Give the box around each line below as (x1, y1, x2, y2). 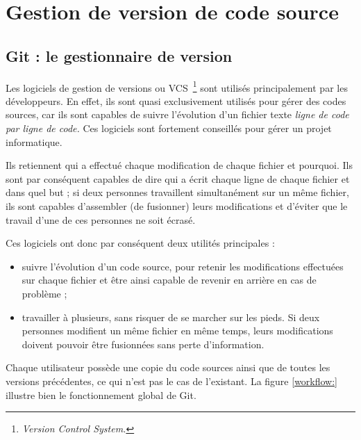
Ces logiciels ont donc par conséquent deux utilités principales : (6, 236, 275, 250)
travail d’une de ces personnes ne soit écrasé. (6, 212, 196, 227)
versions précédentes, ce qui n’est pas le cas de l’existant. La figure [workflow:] (6, 373, 338, 388)
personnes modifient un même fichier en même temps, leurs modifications (22, 323, 333, 338)
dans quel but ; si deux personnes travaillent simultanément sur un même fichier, (6, 185, 349, 199)
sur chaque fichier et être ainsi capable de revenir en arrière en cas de (22, 272, 317, 287)
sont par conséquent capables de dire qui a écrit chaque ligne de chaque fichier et (6, 171, 350, 186)
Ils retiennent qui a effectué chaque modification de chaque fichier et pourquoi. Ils (6, 158, 353, 172)
